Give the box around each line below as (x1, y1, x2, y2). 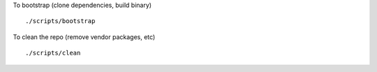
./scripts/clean (25, 49, 81, 57)
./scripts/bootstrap (25, 17, 96, 25)
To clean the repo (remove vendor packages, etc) (13, 32, 156, 41)
